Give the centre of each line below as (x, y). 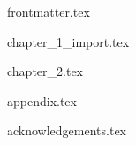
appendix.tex (42, 100)
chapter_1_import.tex (68, 41)
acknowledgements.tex (67, 130)
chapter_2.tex (45, 71)
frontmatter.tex (49, 11)
